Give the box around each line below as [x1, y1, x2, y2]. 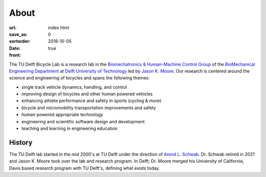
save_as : [9, 31, 28, 37]
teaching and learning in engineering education [21, 126, 118, 132]
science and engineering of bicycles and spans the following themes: [9, 75, 150, 81]
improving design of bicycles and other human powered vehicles [21, 91, 153, 97]
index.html [48, 25, 69, 31]
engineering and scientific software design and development [21, 118, 145, 124]
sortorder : [9, 38, 31, 44]
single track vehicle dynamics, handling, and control [21, 84, 128, 90]
